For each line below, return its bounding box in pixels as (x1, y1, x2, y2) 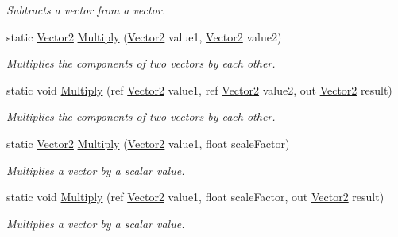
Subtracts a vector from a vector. (6, 2, 166, 17)
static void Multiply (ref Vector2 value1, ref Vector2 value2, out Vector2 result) (6, 81, 392, 98)
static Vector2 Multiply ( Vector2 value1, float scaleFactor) (6, 134, 290, 151)
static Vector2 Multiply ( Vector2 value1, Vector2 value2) (6, 28, 282, 45)
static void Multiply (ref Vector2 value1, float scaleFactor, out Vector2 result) (6, 188, 384, 205)
